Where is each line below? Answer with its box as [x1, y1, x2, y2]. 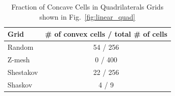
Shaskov [8, 79, 33, 89]
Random [8, 42, 34, 52]
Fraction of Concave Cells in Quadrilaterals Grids [11, 2, 163, 12]
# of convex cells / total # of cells [45, 29, 167, 39]
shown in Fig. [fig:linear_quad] [39, 11, 135, 22]
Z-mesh [8, 54, 30, 64]
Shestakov [8, 66, 38, 77]
